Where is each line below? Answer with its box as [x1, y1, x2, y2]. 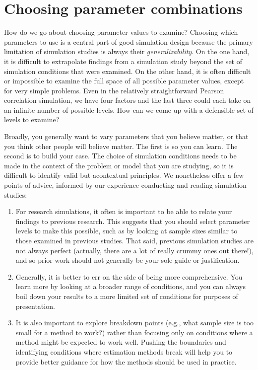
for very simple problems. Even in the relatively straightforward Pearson [4, 85, 224, 95]
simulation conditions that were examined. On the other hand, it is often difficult [4, 66, 251, 76]
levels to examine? [4, 114, 60, 125]
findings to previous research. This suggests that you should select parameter [15, 216, 250, 226]
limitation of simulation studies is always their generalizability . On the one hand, [4, 46, 250, 57]
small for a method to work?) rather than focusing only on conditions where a [15, 327, 253, 337]
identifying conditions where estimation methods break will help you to [15, 346, 233, 357]
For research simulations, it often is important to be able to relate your [15, 206, 232, 217]
